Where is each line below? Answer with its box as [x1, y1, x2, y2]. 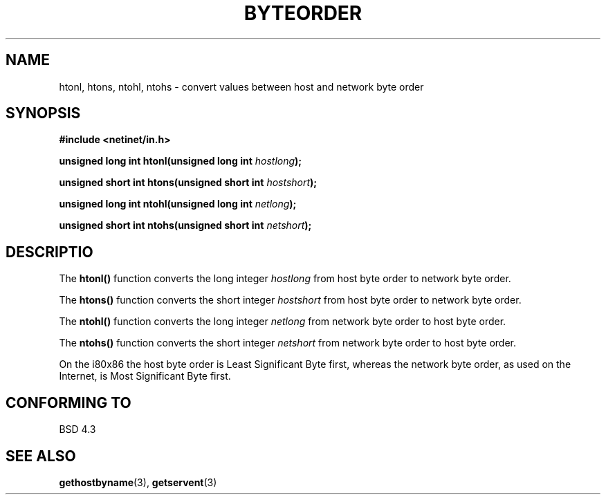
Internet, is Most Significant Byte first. [59, 370, 231, 382]
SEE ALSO [6, 447, 76, 465]
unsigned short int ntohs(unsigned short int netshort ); [59, 219, 312, 232]
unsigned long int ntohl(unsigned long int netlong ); [59, 198, 297, 210]
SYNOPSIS [6, 104, 81, 122]
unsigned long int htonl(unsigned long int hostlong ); [59, 155, 302, 167]
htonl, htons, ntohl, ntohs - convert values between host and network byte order [59, 80, 424, 93]
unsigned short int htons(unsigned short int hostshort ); [59, 176, 318, 189]
